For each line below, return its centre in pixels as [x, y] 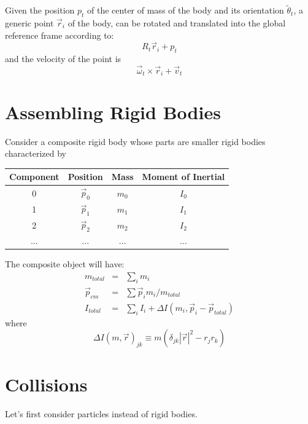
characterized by [36, 153]
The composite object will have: [65, 264]
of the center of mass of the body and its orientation [186, 10]
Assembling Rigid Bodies [113, 112]
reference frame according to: [60, 35]
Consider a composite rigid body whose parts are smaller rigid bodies [135, 141]
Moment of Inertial [183, 177]
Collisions [46, 384]
